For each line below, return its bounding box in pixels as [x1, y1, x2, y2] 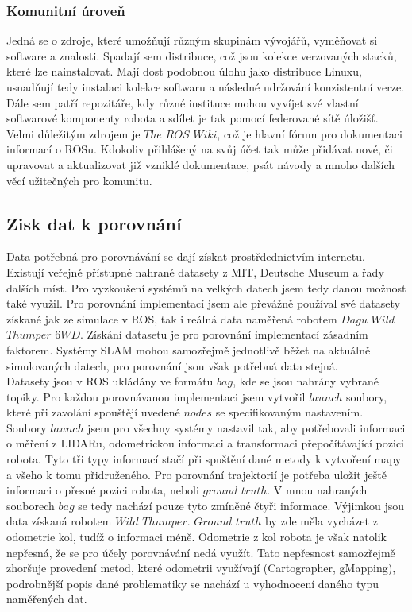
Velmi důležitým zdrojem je [6, 125, 141, 141]
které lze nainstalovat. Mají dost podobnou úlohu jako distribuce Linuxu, [6, 63, 362, 79]
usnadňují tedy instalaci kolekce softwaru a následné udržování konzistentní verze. [6, 79, 405, 95]
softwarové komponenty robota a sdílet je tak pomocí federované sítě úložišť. [6, 110, 379, 126]
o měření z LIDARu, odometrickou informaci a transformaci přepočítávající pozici [6, 435, 405, 451]
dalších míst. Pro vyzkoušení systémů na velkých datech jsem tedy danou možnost [6, 279, 406, 296]
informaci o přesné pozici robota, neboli [6, 482, 199, 498]
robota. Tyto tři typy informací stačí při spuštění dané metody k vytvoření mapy [6, 451, 402, 467]
